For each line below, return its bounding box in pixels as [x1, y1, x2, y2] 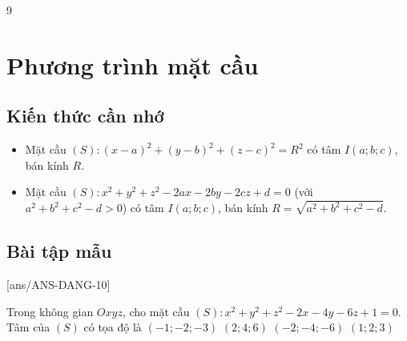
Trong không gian [6, 303, 94, 319]
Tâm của [6, 319, 50, 335]
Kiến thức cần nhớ [6, 103, 164, 128]
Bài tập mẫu [6, 239, 112, 263]
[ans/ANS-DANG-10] [6, 276, 111, 293]
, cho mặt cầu [122, 303, 190, 319]
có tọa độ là [83, 319, 142, 335]
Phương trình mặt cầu [6, 48, 259, 81]
